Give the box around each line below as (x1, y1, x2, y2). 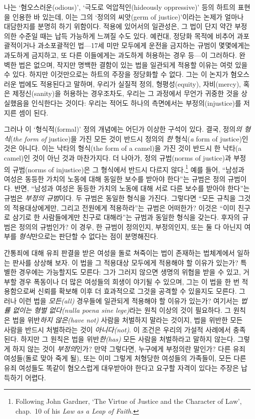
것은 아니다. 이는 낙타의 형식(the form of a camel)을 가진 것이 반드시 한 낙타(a (4, 143, 242, 153)
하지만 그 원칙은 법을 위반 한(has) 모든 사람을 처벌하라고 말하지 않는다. (21, 334, 235, 344)
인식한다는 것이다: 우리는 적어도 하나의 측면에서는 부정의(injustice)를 (31, 97, 241, 108)
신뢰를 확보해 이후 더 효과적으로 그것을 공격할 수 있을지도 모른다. (38, 286, 237, 296)
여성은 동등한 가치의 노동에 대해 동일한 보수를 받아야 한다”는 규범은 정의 (4, 173, 226, 184)
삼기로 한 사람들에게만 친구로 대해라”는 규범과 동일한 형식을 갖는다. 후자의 (12, 212, 240, 222)
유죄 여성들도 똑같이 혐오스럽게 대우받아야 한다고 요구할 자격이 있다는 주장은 (4, 363, 239, 373)
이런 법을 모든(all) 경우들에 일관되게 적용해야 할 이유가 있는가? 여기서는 (19, 295, 239, 305)
